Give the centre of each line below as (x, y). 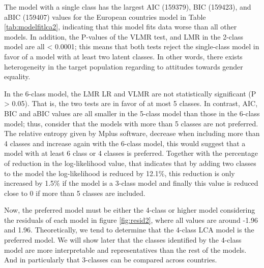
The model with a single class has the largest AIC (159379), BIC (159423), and (128, 7)
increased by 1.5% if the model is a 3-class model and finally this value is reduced (131, 183)
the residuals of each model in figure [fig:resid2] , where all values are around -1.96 (131, 220)
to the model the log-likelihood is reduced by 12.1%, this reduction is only (120, 173)
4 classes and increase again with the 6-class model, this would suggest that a (125, 143)
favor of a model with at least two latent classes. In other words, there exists (123, 56)
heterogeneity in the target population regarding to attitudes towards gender (124, 66)
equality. (17, 76)
